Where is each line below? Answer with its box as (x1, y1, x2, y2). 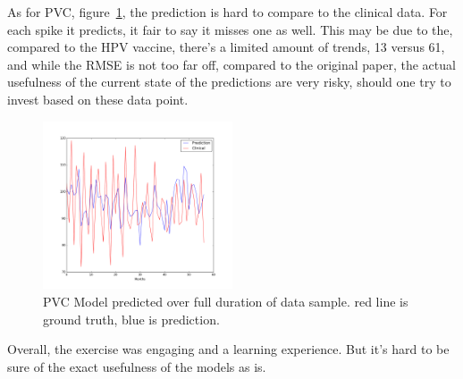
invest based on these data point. (7, 89, 189, 108)
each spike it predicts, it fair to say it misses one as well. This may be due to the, (7, 20, 453, 38)
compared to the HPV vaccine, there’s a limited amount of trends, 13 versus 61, (7, 38, 445, 56)
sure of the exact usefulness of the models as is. (7, 357, 266, 375)
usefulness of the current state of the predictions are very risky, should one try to (7, 72, 451, 91)
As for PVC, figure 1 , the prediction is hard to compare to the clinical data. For (7, 3, 448, 21)
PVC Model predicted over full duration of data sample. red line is (43, 291, 408, 310)
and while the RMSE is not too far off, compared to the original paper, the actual (7, 55, 456, 73)
